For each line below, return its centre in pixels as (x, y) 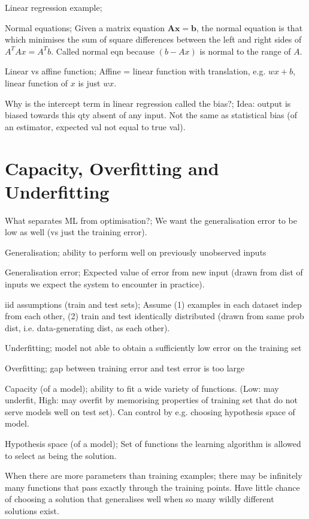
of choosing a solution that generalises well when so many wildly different (140, 499)
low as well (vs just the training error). (76, 232)
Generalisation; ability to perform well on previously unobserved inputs (136, 252)
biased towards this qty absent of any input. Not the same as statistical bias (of (151, 115)
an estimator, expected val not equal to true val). (95, 126)
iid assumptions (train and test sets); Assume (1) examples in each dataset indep (153, 304)
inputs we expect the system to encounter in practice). (105, 284)
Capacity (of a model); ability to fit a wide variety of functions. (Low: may (142, 388)
